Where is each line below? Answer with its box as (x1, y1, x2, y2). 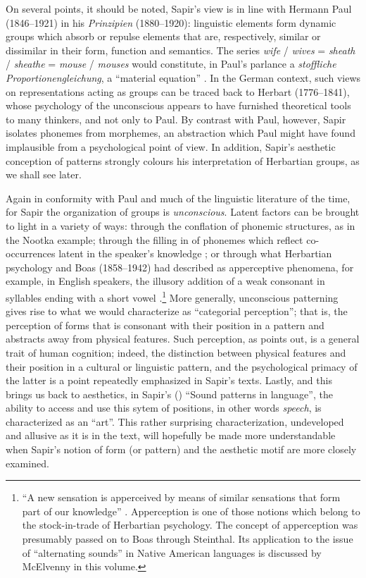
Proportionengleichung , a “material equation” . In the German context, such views (6, 70, 361, 85)
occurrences (6, 246, 56, 261)
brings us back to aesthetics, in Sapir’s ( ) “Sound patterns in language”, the (6, 386, 333, 401)
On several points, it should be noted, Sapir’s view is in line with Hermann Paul (6, 1, 352, 16)
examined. (6, 455, 49, 470)
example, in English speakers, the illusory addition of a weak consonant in (6, 273, 325, 288)
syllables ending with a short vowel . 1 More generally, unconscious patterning (6, 288, 339, 305)
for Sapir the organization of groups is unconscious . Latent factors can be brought (6, 204, 360, 219)
